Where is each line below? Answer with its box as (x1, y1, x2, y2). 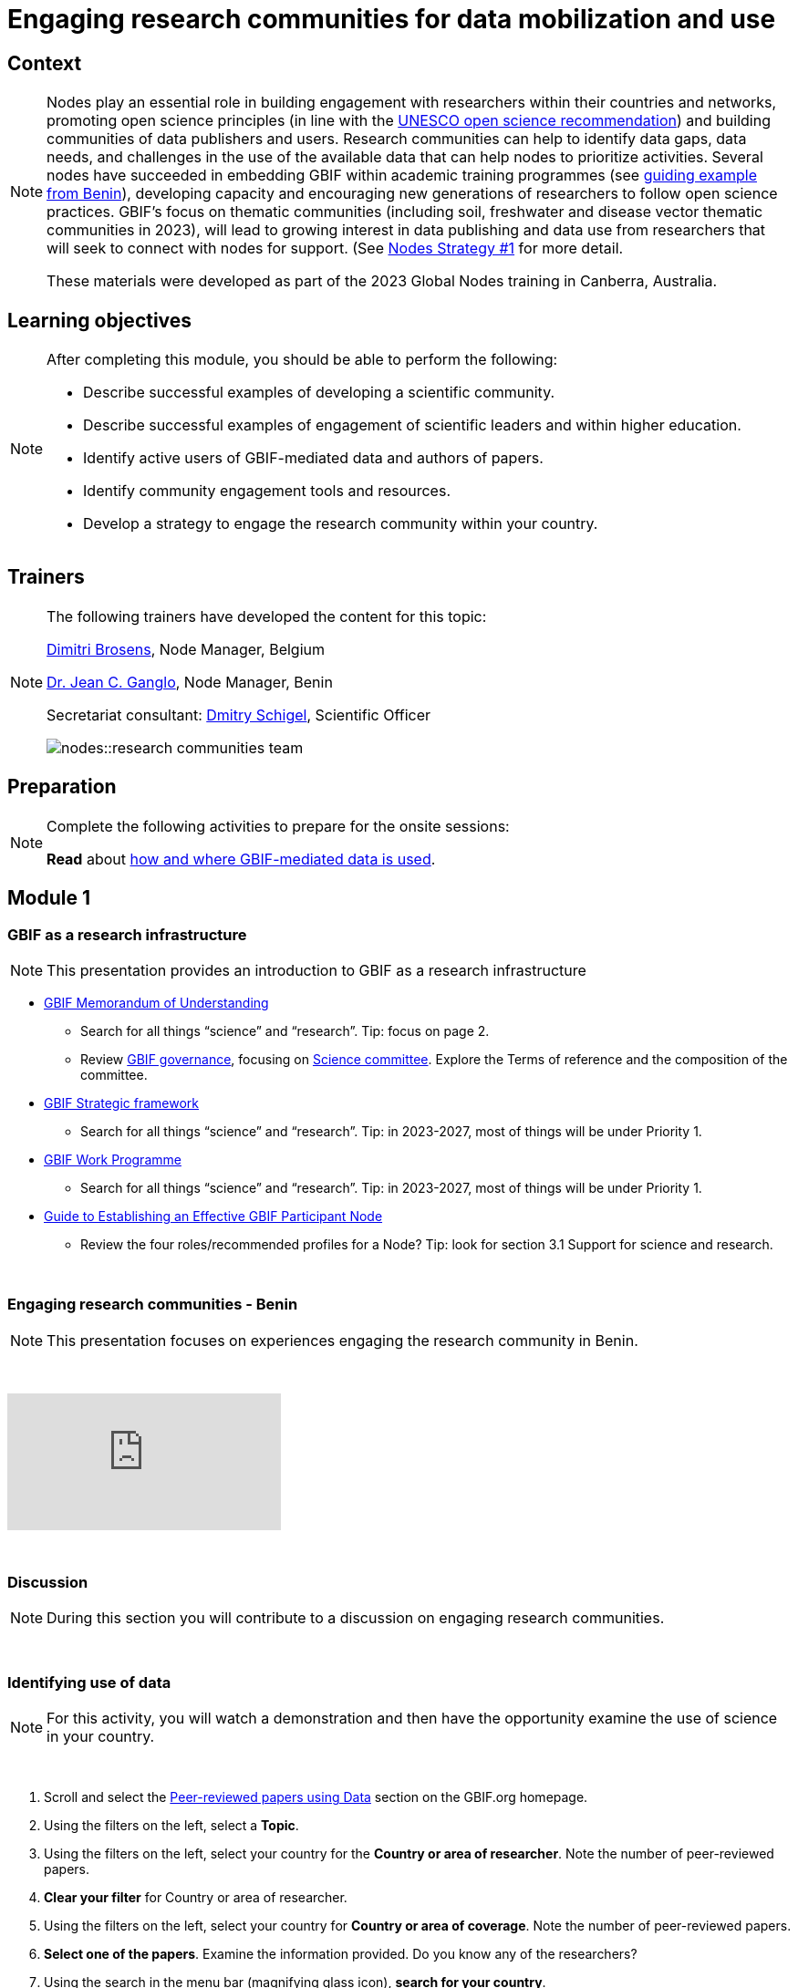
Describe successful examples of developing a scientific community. (83, 383, 555, 402)
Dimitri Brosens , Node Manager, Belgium (47, 639, 326, 658)
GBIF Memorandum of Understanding (44, 994, 269, 1010)
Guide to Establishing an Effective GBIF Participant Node (44, 1207, 383, 1224)
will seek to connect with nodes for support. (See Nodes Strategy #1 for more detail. (47, 239, 624, 258)
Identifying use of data (7, 1672, 171, 1692)
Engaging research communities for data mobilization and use (7, 4, 776, 35)
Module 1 (7, 886, 90, 910)
